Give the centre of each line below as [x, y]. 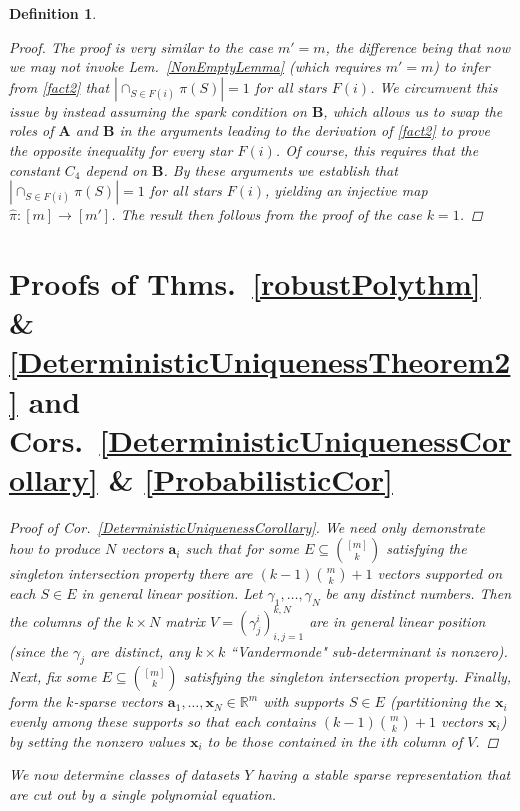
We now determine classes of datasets [124, 774]
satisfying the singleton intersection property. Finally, [347, 676]
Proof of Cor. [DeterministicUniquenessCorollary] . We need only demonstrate [247, 526]
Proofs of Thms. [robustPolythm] [245, 282]
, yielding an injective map [346, 190]
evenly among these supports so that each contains [162, 720]
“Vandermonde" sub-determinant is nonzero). [369, 650]
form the [35, 701]
